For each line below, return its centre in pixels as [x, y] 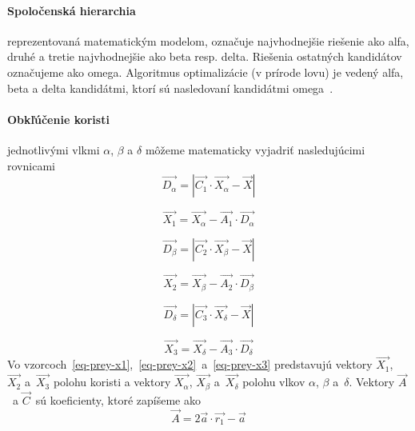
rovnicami [31, 165]
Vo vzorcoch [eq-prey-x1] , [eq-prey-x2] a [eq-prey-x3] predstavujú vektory [190, 364]
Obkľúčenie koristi [58, 119]
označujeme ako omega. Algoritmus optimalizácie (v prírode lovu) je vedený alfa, [206, 72]
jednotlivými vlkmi [54, 149]
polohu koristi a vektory [112, 382]
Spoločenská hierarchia [72, 10]
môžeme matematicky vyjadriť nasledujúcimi [255, 149]
